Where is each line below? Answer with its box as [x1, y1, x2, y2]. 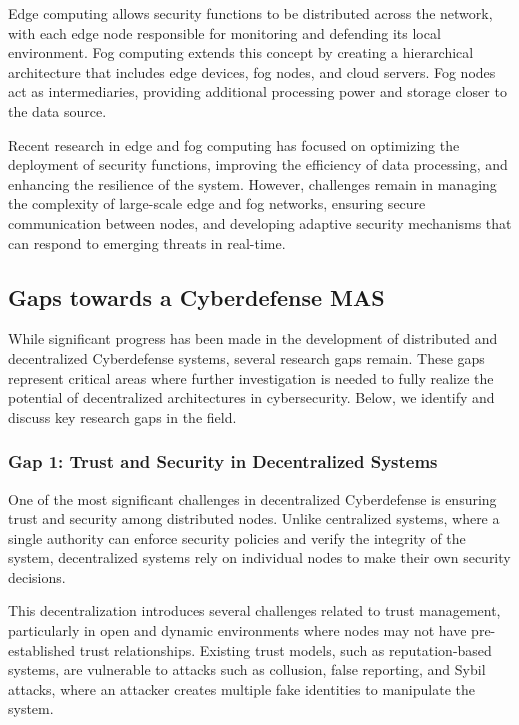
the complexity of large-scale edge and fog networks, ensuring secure [8, 193, 426, 214]
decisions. [8, 566, 66, 587]
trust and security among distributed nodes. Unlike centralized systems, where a [8, 508, 500, 529]
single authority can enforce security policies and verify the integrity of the [8, 527, 466, 548]
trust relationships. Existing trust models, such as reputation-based [79, 639, 492, 660]
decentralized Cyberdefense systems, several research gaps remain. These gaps [8, 347, 485, 368]
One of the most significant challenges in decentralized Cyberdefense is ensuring [8, 488, 497, 509]
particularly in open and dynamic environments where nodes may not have [8, 620, 467, 641]
